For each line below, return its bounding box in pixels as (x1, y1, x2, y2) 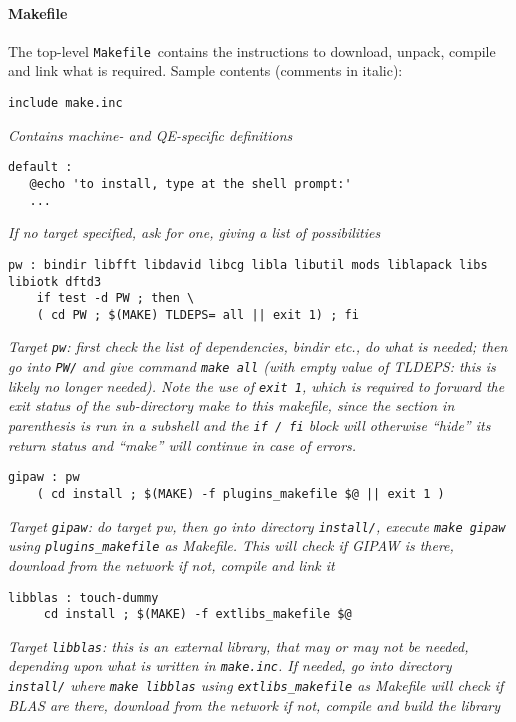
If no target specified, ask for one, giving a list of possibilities (8, 222, 381, 243)
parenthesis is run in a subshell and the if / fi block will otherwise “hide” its (8, 415, 491, 436)
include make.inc (8, 96, 123, 111)
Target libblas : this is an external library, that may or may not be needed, (8, 635, 469, 656)
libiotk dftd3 (8, 274, 102, 289)
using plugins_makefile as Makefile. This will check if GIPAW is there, (8, 535, 454, 556)
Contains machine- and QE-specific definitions (8, 124, 293, 145)
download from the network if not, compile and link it (8, 554, 335, 575)
